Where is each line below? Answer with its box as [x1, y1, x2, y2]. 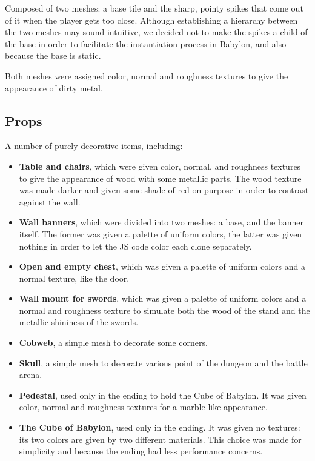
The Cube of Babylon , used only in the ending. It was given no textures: [19, 421, 300, 434]
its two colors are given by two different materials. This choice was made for [19, 433, 302, 445]
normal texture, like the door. [19, 271, 130, 284]
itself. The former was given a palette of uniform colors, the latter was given [19, 227, 302, 240]
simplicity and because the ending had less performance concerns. [19, 445, 263, 457]
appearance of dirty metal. [5, 81, 103, 94]
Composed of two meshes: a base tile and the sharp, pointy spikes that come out [5, 2, 303, 14]
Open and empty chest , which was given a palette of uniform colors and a [19, 260, 305, 273]
